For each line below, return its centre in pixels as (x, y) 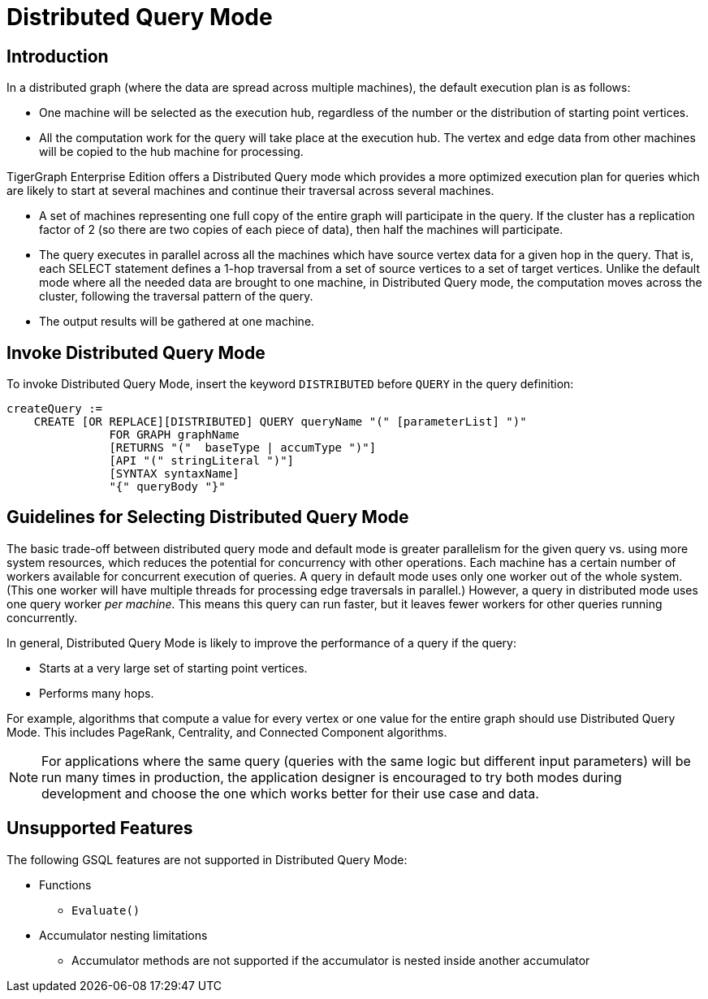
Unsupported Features (100, 828)
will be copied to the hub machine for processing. (171, 152)
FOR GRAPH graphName (174, 435)
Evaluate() (106, 910)
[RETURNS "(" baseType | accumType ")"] (243, 448)
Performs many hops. (97, 693)
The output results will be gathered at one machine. (177, 322)
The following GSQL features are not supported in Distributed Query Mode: (207, 859)
